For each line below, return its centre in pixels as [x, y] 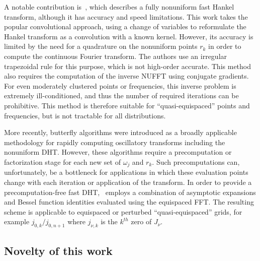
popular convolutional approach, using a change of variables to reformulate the [125, 26]
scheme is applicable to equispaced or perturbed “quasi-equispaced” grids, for [123, 211]
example [17, 221]
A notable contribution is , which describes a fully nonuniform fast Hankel [119, 7]
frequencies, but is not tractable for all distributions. [85, 115]
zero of [141, 221]
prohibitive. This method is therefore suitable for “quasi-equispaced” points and [127, 105]
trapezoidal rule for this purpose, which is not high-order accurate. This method [128, 66]
